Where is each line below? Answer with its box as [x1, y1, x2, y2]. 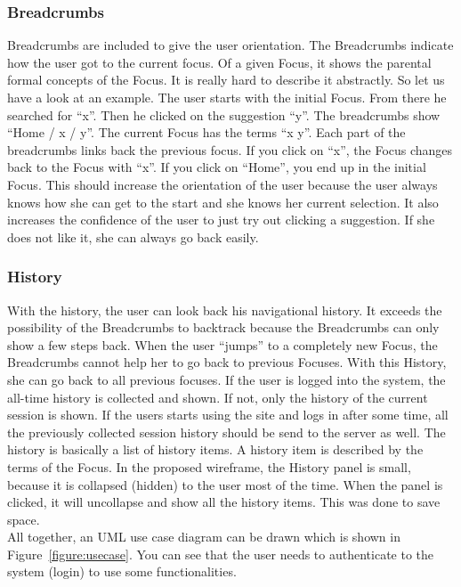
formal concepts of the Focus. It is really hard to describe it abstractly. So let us [7, 70, 445, 89]
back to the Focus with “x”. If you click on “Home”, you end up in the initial [7, 158, 426, 176]
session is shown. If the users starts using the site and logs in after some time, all [7, 405, 449, 424]
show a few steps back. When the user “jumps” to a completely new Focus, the [7, 335, 438, 354]
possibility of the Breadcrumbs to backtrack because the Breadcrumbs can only [7, 318, 440, 337]
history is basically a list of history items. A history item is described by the [7, 440, 424, 459]
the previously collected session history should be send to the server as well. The [7, 422, 446, 441]
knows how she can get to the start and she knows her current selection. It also [7, 192, 439, 211]
